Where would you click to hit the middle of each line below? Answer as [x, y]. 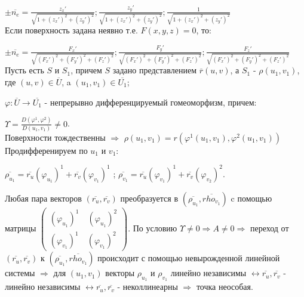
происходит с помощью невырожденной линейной [189, 258]
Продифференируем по [46, 150]
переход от [270, 228]
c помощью [251, 198]
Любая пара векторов [43, 198]
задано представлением [155, 70]
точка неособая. [225, 287]
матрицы [21, 228]
